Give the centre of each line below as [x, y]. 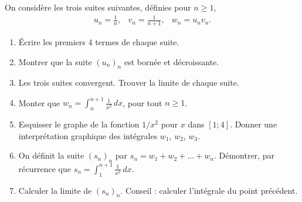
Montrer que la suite [55, 61]
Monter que [39, 102]
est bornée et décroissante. [172, 61]
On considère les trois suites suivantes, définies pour [98, 7]
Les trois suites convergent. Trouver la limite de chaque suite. [129, 83]
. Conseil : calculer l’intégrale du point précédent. [209, 190]
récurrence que [45, 168]
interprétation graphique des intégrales [88, 135]
